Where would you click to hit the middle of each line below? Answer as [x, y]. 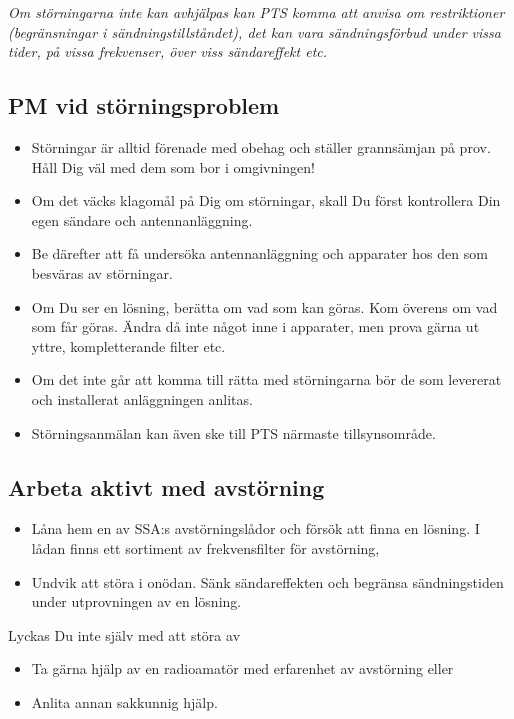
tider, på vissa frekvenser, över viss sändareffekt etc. [168, 51]
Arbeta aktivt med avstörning [166, 486]
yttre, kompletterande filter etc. [128, 345]
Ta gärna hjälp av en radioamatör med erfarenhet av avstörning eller [242, 668]
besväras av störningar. [102, 272]
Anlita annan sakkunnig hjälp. [124, 701]
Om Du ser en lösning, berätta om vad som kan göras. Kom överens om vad [264, 306]
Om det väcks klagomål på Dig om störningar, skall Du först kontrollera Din [266, 200]
